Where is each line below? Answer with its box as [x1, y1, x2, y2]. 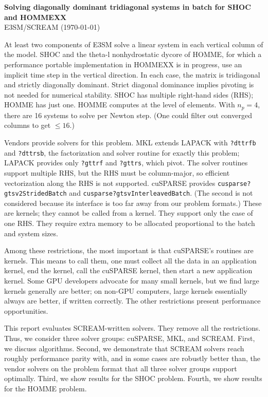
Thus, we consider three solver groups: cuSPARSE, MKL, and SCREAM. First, [4, 332, 255, 343]
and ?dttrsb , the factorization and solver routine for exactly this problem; [4, 147, 240, 158]
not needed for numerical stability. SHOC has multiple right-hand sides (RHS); [4, 89, 254, 100]
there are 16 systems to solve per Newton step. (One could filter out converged [4, 109, 252, 120]
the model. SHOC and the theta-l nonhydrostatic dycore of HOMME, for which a [4, 49, 262, 60]
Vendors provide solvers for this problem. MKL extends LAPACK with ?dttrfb [4, 137, 256, 147]
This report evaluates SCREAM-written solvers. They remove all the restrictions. [4, 323, 261, 333]
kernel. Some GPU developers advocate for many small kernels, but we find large [4, 275, 259, 286]
